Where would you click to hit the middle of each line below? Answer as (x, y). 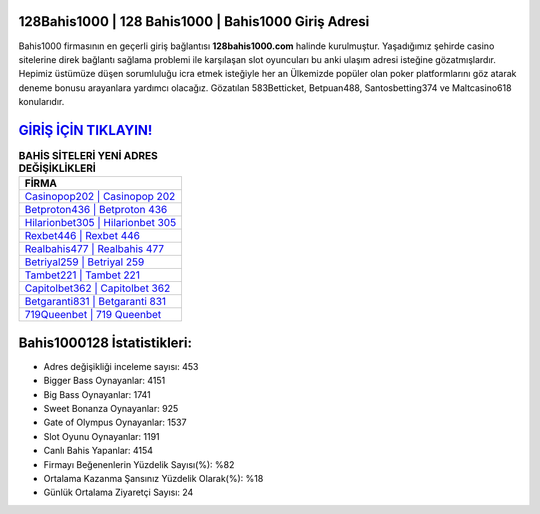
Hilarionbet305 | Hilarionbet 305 (100, 223)
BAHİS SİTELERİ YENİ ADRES (88, 156)
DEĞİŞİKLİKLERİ (57, 168)
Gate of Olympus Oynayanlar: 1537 (115, 422)
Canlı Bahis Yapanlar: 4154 (98, 451)
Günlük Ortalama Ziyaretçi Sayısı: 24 (118, 492)
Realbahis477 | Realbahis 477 (94, 249)
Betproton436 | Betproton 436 (96, 210)
